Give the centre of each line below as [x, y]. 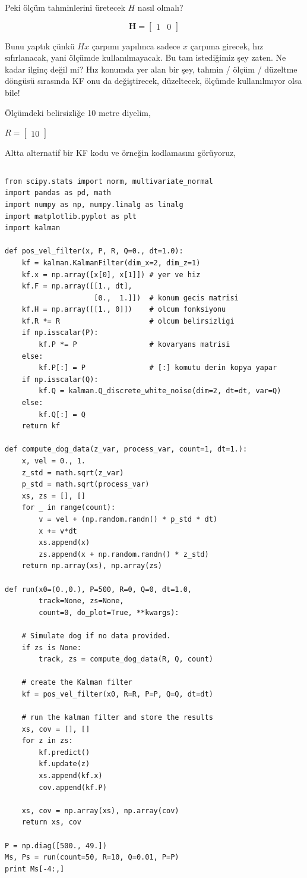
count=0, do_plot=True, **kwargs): [109, 612]
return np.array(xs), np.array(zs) [92, 566]
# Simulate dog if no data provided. [96, 636]
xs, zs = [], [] [54, 496]
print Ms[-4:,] [35, 869]
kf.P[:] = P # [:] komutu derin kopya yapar [158, 368]
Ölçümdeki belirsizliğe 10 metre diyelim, [78, 112]
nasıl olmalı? [160, 7]
